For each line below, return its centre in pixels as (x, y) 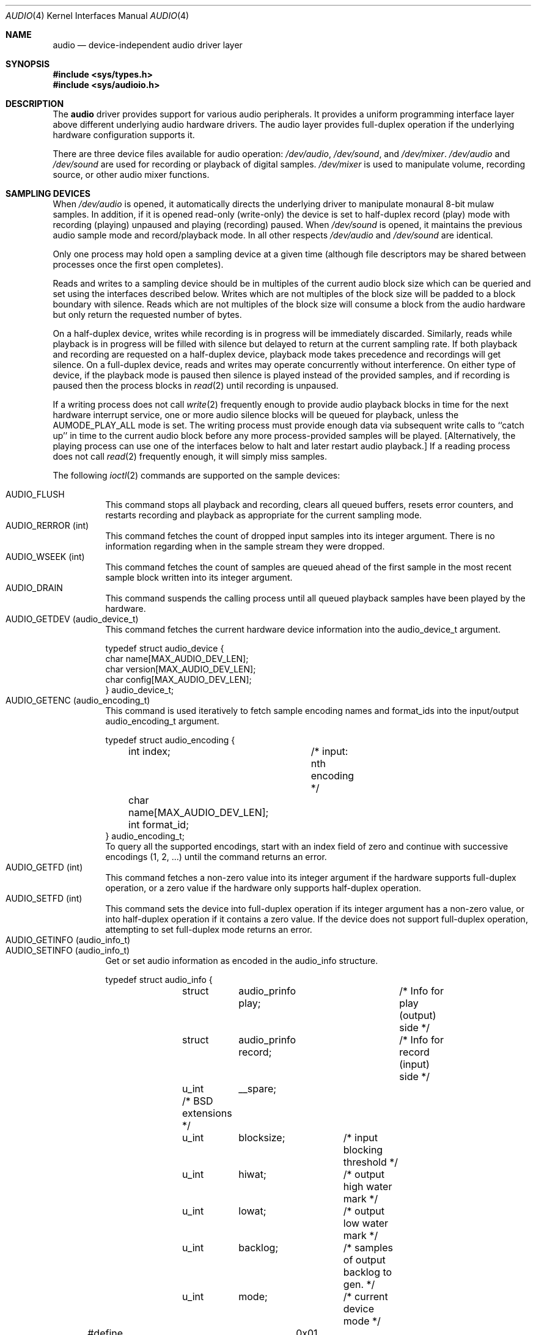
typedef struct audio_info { (159, 980)
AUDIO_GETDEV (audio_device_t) (72, 619)
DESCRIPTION (35, 104)
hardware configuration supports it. (124, 135)
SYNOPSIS (28, 64)
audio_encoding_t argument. (162, 721)
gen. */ (359, 1284)
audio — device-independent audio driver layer (148, 45)
